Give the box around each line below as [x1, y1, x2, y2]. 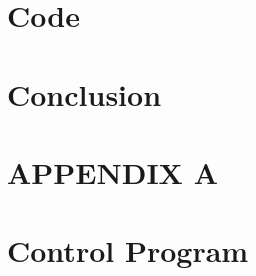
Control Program [7, 230, 249, 271]
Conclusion [7, 73, 162, 114]
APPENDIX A [7, 151, 219, 192]
